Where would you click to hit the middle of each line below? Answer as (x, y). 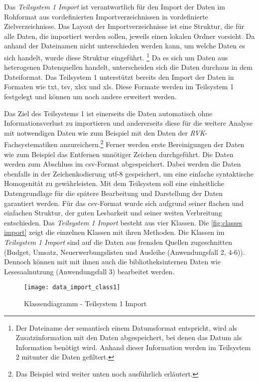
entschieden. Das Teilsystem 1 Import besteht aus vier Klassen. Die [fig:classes (123, 222)
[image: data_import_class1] (72, 287)
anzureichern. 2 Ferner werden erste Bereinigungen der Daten (152, 144)
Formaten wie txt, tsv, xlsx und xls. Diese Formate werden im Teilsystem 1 (119, 87)
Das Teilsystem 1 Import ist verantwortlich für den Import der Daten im (115, 6)
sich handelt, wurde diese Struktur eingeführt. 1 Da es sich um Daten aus (116, 56)
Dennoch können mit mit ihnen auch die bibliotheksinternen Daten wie (112, 262)
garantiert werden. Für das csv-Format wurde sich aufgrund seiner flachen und (124, 203)
